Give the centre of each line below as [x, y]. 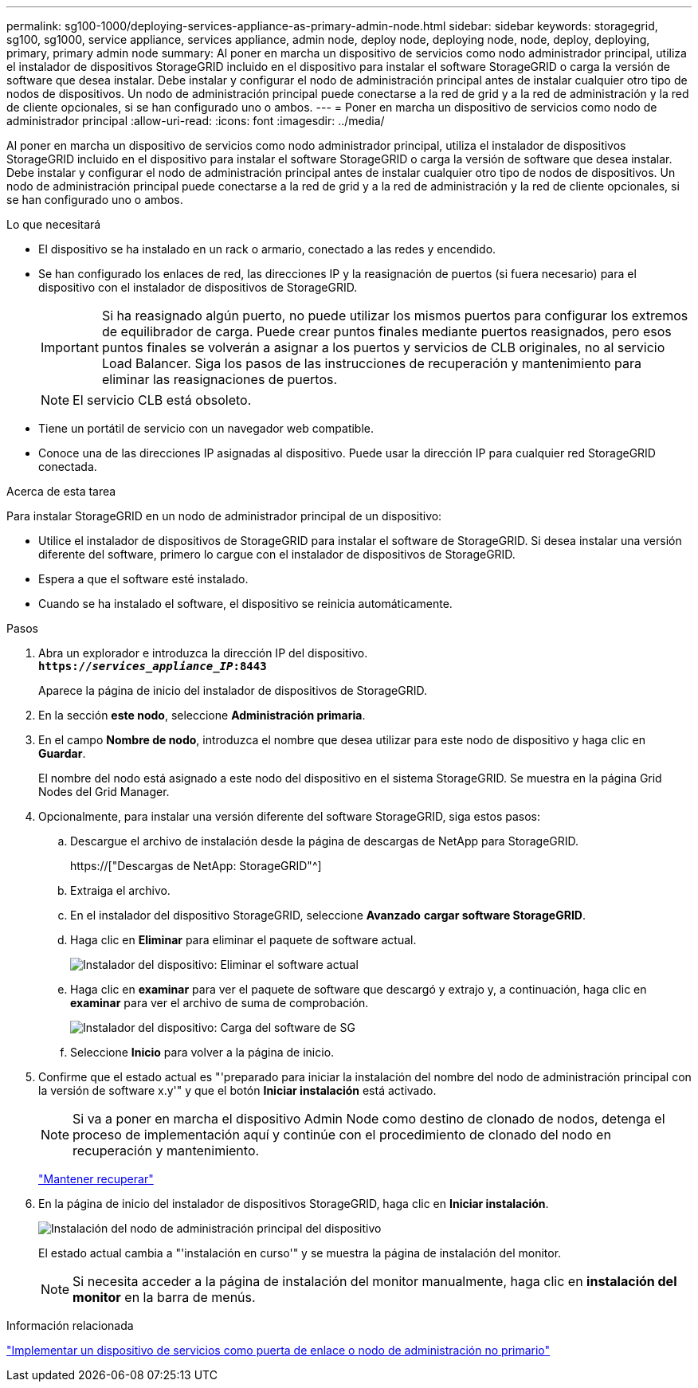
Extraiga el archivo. [120, 890]
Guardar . [62, 753]
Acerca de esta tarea [61, 491]
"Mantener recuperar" [96, 1179]
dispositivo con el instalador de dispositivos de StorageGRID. [198, 287]
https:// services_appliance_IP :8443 [153, 666]
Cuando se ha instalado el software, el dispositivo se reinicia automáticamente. [245, 604]
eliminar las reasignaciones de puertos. [220, 379]
